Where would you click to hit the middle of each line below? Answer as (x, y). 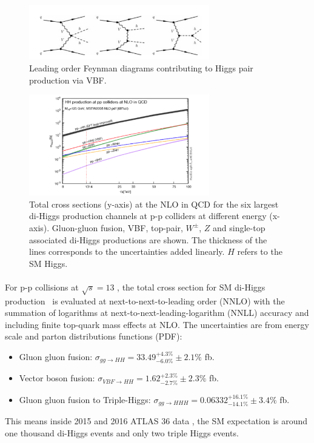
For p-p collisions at (42, 287)
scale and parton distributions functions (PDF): (94, 336)
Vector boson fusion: (57, 378)
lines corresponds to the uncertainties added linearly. (127, 251)
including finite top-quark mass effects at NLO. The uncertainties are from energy (157, 324)
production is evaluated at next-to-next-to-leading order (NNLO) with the (145, 300)
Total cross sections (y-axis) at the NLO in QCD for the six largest (154, 204)
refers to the (260, 251)
